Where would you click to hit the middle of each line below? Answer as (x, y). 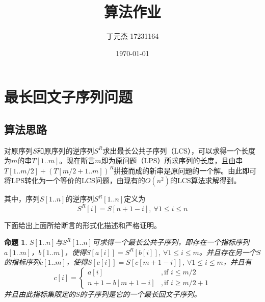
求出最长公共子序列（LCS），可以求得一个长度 (179, 150)
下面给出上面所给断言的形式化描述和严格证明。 (83, 225)
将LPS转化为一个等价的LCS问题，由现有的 (75, 180)
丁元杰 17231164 (132, 36)
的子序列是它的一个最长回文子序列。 (140, 294)
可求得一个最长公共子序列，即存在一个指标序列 (171, 242)
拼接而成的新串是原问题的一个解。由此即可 (185, 170)
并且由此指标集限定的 (40, 294)
